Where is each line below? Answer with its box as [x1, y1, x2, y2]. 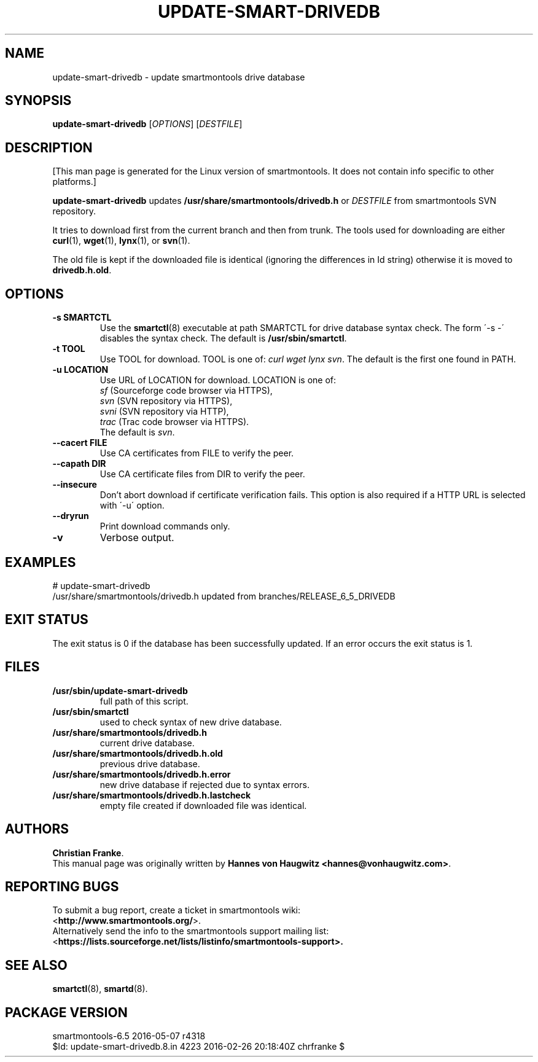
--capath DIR [52, 458, 106, 469]
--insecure [52, 479, 97, 490]
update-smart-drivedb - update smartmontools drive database [52, 71, 305, 82]
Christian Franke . [52, 847, 124, 858]
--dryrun [52, 510, 89, 521]
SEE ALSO [5, 957, 68, 973]
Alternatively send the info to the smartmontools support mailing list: [52, 926, 329, 937]
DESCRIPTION [5, 139, 93, 155]
